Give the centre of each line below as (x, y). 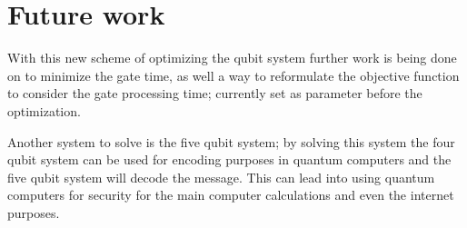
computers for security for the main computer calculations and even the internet (231, 195)
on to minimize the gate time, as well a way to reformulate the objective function (233, 75)
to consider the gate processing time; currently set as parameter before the (215, 93)
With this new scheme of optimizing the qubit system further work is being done (232, 58)
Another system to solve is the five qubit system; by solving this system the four (231, 141)
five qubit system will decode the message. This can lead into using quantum (221, 177)
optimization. (44, 110)
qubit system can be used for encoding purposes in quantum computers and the (229, 159)
